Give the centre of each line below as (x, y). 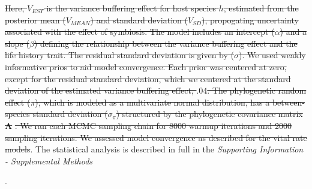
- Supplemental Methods (49, 160)
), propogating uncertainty (250, 19)
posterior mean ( (35, 19)
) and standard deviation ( (139, 19)
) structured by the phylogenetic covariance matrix (209, 114)
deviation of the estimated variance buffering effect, (99, 90)
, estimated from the (261, 8)
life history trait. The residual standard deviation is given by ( (120, 55)
